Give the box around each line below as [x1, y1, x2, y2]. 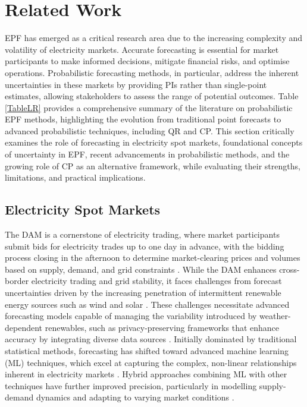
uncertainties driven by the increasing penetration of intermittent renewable [5, 286, 281, 299]
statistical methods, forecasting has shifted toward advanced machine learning [5, 344, 289, 356]
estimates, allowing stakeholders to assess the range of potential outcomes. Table [5, 90, 299, 102]
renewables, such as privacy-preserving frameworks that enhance [45, 321, 280, 333]
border [5, 275, 29, 287]
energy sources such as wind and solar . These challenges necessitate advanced [5, 298, 290, 310]
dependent [5, 321, 43, 333]
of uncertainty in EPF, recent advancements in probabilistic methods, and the [5, 148, 290, 160]
